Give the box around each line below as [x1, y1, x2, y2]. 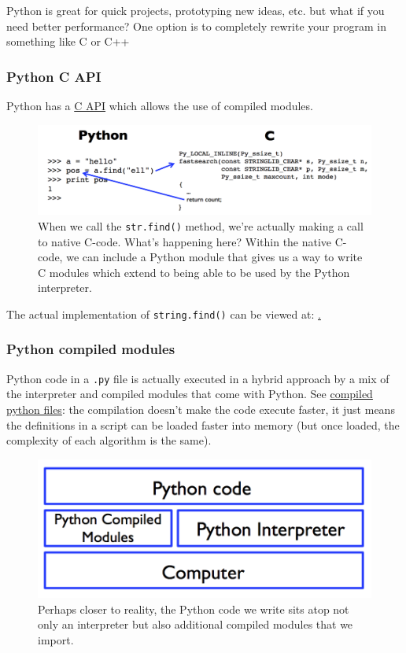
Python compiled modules [6, 339, 175, 359]
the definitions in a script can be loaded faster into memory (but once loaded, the [6, 416, 400, 433]
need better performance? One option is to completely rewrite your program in [6, 17, 386, 34]
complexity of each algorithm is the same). [6, 432, 212, 448]
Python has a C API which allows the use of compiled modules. [6, 98, 313, 113]
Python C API [6, 66, 101, 86]
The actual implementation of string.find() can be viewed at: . [6, 305, 321, 322]
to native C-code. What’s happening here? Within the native [38, 233, 332, 249]
